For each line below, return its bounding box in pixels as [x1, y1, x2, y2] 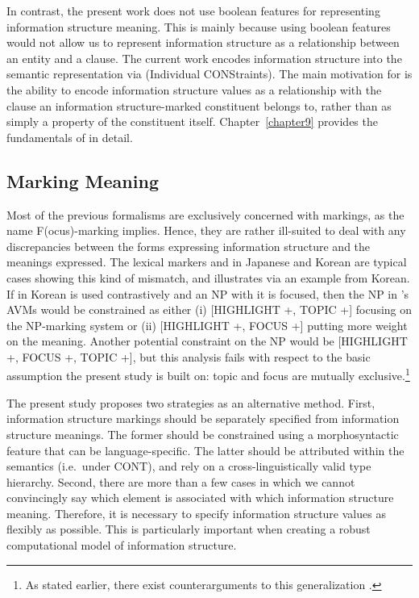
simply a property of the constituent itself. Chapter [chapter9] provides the [6, 113, 378, 130]
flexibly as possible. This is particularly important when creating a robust [6, 521, 371, 537]
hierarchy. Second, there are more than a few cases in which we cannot [6, 473, 355, 490]
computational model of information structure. [6, 537, 237, 554]
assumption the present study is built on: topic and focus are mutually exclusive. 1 [6, 365, 410, 384]
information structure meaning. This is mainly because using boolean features [6, 18, 391, 35]
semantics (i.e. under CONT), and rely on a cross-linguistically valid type [6, 458, 371, 475]
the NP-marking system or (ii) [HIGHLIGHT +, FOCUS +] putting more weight [6, 316, 408, 333]
